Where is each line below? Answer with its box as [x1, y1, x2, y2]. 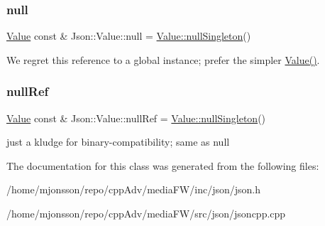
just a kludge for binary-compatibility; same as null [6, 134, 230, 149]
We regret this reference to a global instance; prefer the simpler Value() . [6, 52, 320, 67]
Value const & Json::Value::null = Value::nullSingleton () [6, 28, 251, 43]
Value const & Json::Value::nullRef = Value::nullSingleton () [6, 110, 266, 125]
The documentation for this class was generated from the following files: [6, 158, 319, 173]
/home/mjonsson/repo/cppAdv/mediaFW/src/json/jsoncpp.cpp [6, 206, 286, 220]
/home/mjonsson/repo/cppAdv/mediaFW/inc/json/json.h [6, 182, 260, 197]
